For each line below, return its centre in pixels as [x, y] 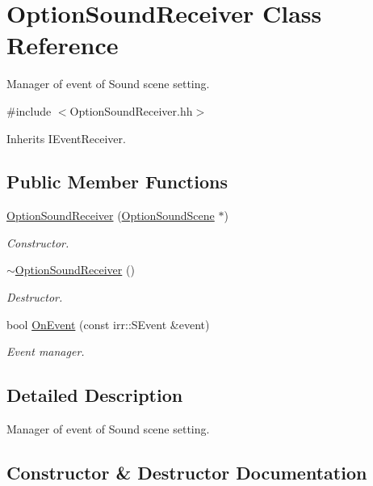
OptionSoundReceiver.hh [131, 110]
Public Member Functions [117, 182]
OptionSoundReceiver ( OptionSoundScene [111, 216]
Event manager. [46, 351]
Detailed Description [95, 395]
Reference [63, 45]
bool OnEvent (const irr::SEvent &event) [108, 324]
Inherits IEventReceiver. [66, 138]
